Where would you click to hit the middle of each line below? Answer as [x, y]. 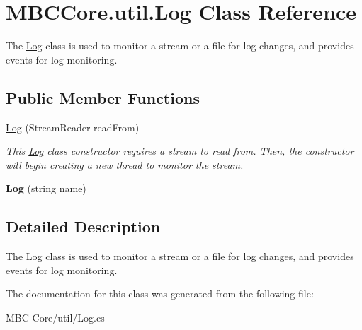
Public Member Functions [103, 97]
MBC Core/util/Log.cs [55, 317]
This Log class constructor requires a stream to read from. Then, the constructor [180, 151]
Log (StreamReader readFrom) [73, 127]
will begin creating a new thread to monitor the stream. [125, 164]
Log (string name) [46, 188]
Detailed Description [83, 226]
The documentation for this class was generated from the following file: [160, 294]
